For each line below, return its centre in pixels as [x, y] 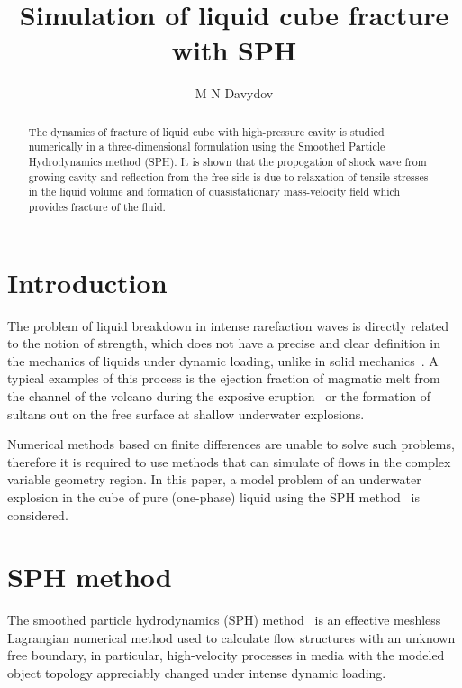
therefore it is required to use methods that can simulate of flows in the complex [229, 461]
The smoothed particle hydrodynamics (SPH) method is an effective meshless [224, 620]
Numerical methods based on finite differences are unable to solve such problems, [231, 444]
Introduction [87, 282]
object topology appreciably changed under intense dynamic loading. [197, 673]
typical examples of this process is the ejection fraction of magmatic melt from [224, 378]
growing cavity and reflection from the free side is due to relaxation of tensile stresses [228, 176]
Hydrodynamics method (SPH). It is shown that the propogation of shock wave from [227, 162]
